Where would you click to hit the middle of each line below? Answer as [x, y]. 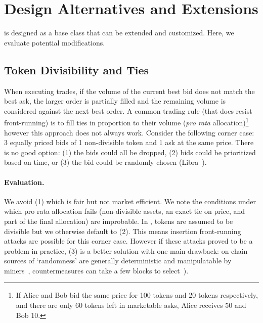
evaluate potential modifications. [55, 42]
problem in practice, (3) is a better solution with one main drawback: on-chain [126, 250]
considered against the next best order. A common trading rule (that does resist [128, 110]
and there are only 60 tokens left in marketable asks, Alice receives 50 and [131, 305]
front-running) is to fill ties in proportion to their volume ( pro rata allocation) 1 [126, 122]
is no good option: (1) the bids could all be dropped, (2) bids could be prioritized [130, 152]
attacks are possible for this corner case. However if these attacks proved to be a [128, 241]
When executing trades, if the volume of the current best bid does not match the [129, 91]
